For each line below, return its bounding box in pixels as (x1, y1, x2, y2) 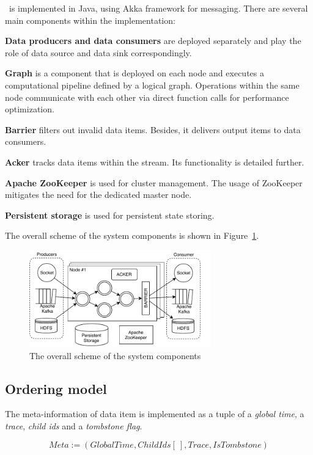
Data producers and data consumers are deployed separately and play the (5, 34, 301, 47)
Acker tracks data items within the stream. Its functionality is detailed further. (5, 155, 304, 168)
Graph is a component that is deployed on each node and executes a (5, 67, 264, 79)
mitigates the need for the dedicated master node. (5, 188, 192, 201)
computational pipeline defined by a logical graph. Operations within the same (5, 78, 300, 91)
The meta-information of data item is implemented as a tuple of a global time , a (5, 407, 304, 420)
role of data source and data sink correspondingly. (5, 46, 192, 59)
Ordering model (5, 379, 107, 398)
